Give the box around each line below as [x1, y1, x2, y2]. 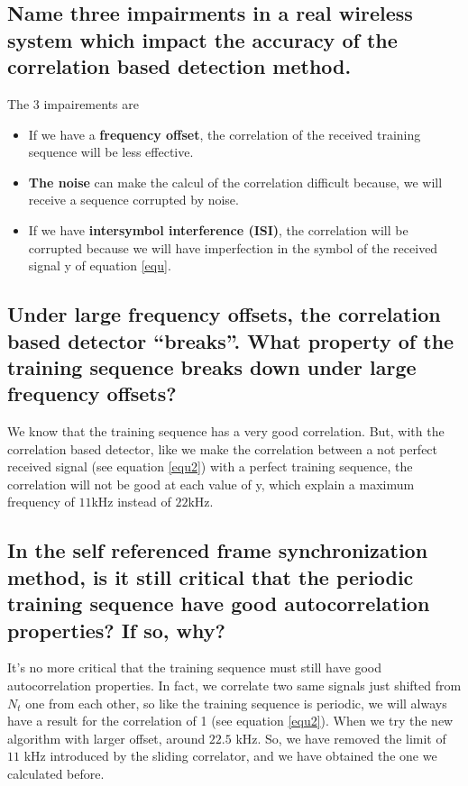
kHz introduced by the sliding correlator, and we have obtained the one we [23, 746, 437, 765]
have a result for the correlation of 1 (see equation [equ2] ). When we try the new [7, 711, 454, 730]
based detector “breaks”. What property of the [7, 326, 454, 354]
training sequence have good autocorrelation [7, 589, 430, 617]
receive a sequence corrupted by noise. [28, 190, 239, 209]
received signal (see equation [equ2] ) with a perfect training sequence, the [7, 457, 413, 476]
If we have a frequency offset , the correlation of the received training [28, 124, 421, 143]
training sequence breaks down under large [7, 352, 417, 380]
